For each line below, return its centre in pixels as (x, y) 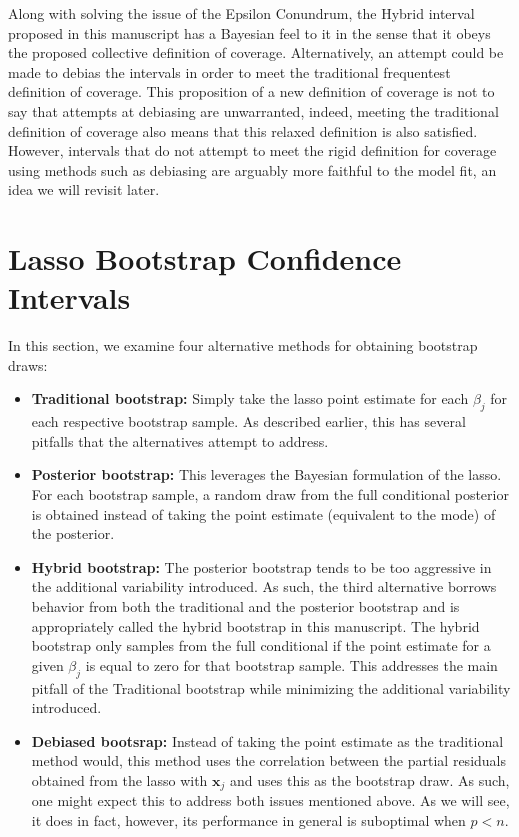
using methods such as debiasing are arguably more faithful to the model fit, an (252, 169)
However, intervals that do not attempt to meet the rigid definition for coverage (252, 150)
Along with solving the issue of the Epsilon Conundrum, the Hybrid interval (241, 13)
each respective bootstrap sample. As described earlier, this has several (248, 421)
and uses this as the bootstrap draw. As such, (370, 779)
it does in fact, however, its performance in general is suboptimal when (248, 819)
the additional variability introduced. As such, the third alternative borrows (264, 586)
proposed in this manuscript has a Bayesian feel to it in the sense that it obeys (249, 32)
